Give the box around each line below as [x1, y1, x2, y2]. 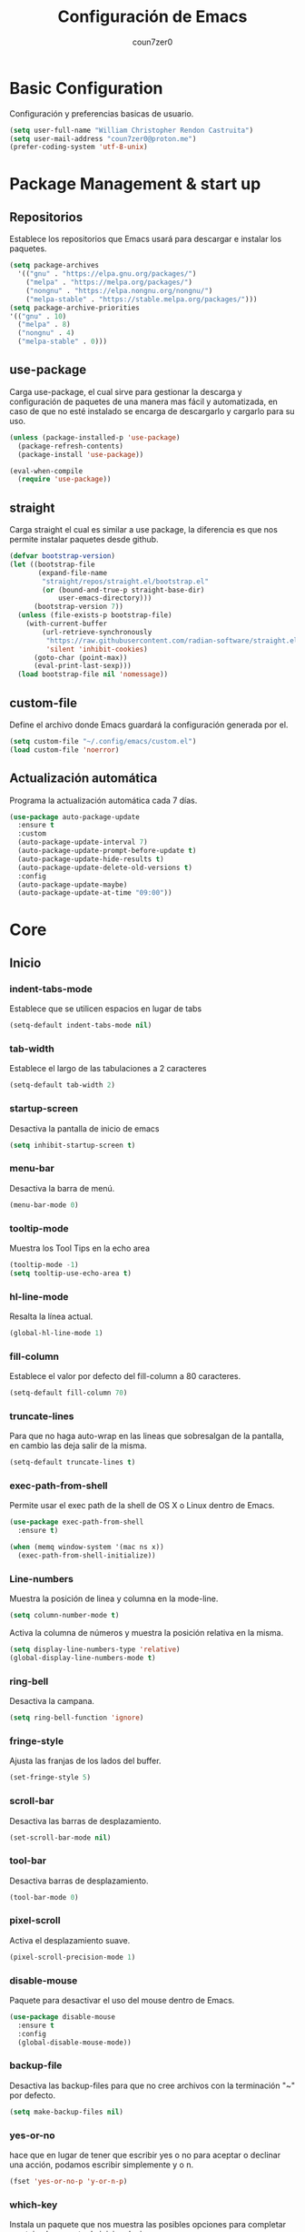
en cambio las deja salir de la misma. [9, 1440, 147, 1451]
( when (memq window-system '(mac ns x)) [9, 1543, 165, 1552]
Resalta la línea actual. [9, 1311, 93, 1322]
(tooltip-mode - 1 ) [9, 1260, 79, 1269]
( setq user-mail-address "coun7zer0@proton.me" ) [9, 134, 197, 143]
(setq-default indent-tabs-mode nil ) [9, 1021, 152, 1030]
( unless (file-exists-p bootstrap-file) [17, 611, 172, 620]
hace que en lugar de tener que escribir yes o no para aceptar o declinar [9, 2149, 281, 2160]
